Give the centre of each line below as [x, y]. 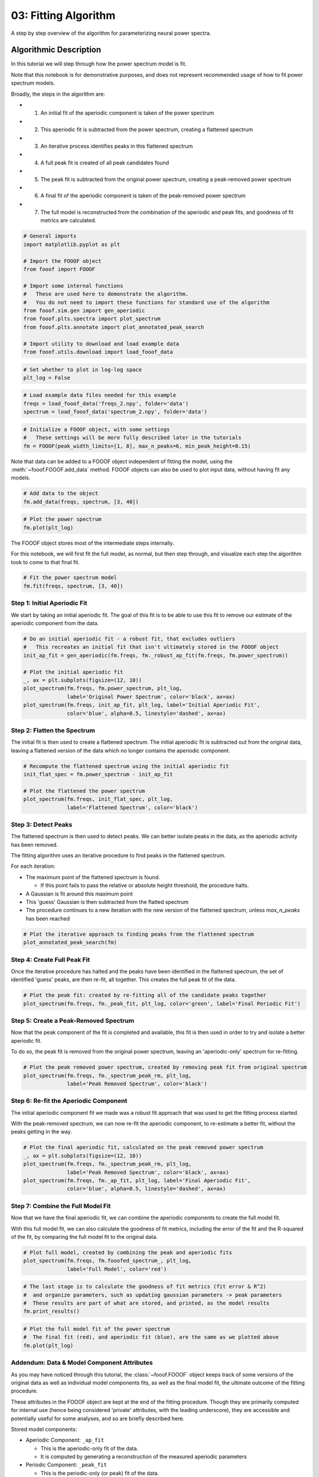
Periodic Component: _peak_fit [66, 1465]
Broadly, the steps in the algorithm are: [58, 94]
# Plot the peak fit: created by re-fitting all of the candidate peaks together [145, 995]
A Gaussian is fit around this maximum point [79, 894]
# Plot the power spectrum [62, 519]
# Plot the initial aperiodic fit [73, 672]
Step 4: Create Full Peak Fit [51, 959]
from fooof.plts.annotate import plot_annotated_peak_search [114, 327]
